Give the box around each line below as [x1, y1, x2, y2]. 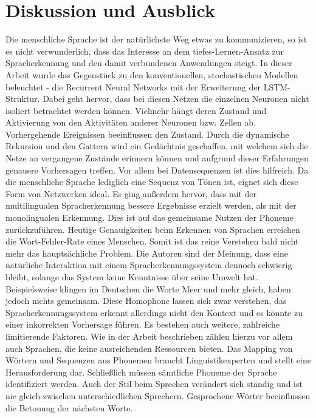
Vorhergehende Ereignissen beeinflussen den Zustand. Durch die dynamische [5, 127, 289, 140]
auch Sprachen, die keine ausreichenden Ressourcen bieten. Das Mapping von [5, 342, 293, 354]
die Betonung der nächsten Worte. [5, 401, 133, 414]
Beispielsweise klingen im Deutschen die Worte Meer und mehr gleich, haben [5, 282, 291, 295]
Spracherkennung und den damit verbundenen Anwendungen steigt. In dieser [5, 56, 292, 69]
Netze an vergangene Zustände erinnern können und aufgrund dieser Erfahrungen [5, 152, 309, 164]
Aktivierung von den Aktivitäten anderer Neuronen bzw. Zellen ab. [5, 116, 256, 129]
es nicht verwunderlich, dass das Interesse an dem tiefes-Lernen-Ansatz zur [5, 44, 284, 57]
